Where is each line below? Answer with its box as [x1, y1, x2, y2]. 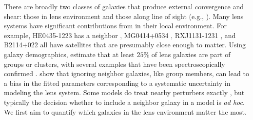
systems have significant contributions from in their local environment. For [4, 20, 227, 31]
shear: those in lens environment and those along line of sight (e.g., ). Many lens [4, 11, 244, 21]
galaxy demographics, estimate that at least [4, 49, 135, 59]
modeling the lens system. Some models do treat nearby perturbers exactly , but [4, 87, 245, 98]
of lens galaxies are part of [151, 49, 231, 59]
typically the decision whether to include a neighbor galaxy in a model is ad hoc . [4, 97, 245, 107]
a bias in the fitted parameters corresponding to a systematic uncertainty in [4, 78, 231, 88]
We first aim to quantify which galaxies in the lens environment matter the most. [4, 106, 247, 117]
